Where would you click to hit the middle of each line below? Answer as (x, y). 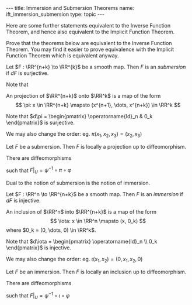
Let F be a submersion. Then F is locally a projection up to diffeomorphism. (96, 146)
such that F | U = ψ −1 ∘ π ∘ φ (39, 170)
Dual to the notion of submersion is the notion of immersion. (78, 183)
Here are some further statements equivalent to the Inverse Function (88, 25)
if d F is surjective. (27, 73)
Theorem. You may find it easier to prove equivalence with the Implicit (90, 49)
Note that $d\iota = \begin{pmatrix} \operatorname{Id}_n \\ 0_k (82, 242)
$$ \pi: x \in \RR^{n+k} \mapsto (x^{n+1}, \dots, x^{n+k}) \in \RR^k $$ (98, 105)
